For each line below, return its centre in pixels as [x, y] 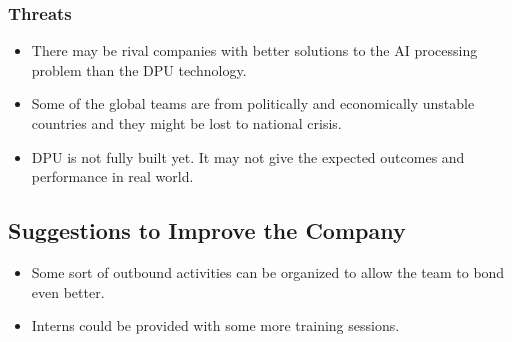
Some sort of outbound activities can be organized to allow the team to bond [268, 271]
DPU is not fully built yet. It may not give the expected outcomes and [248, 156]
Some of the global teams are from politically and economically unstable [253, 103]
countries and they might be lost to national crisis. [186, 123]
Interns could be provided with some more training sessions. [215, 325]
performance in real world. [112, 176]
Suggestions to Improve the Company [207, 230]
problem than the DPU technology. [139, 69]
